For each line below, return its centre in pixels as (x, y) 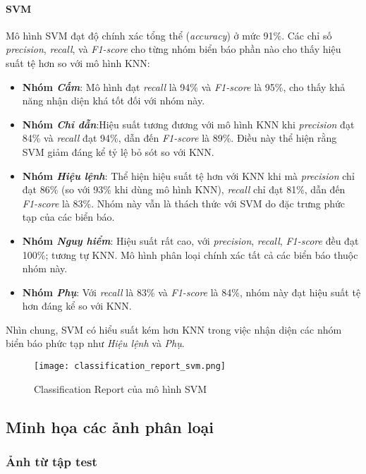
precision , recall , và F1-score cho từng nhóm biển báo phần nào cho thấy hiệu (173, 49)
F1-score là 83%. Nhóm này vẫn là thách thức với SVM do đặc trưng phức (184, 203)
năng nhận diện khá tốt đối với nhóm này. (114, 101)
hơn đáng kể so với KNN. (77, 306)
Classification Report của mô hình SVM (121, 388)
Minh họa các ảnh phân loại (110, 426)
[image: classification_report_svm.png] (130, 366)
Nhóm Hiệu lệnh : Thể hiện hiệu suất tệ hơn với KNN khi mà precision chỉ (188, 175)
